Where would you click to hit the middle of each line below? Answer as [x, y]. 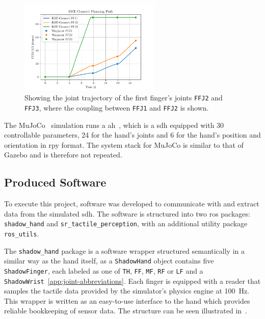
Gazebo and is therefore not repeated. [63, 155]
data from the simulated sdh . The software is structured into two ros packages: [127, 213]
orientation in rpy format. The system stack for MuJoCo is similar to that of [124, 144]
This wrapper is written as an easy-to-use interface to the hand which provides [127, 300]
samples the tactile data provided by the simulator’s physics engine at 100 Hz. [127, 291]
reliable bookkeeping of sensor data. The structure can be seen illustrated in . [126, 311]
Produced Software [55, 182]
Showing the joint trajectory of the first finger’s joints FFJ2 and [124, 98]
